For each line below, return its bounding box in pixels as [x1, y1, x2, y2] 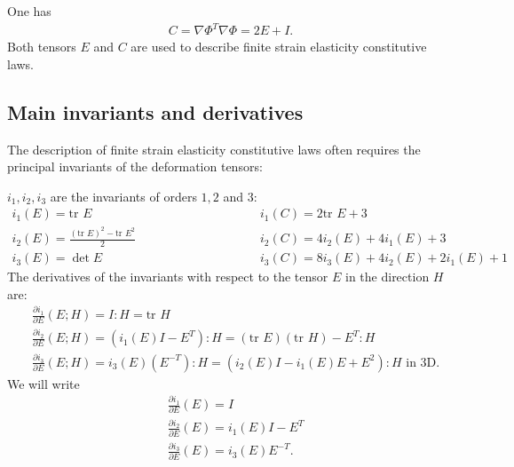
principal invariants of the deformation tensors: [7, 157, 263, 176]
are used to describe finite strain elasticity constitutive [130, 37, 427, 56]
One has [7, 2, 51, 20]
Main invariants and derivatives [7, 98, 304, 125]
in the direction [345, 267, 430, 286]
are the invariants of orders [50, 186, 197, 205]
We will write [7, 374, 80, 392]
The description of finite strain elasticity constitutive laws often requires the [7, 139, 421, 158]
